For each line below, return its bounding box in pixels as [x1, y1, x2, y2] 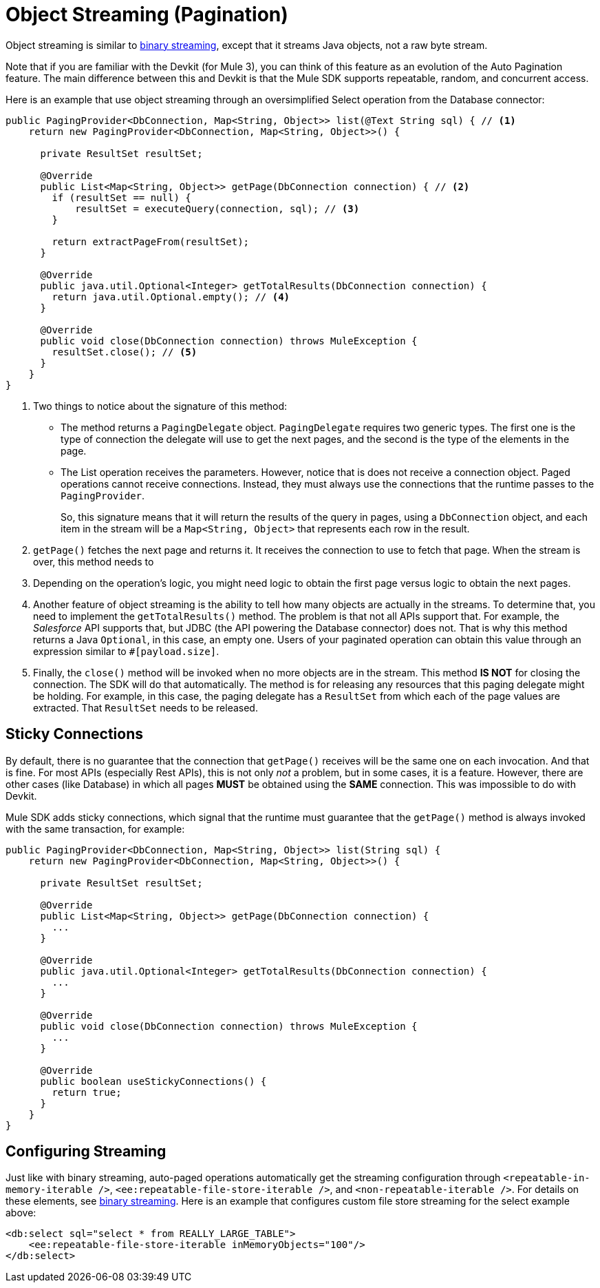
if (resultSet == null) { [52, 191, 191, 203]
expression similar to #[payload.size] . [33, 645, 219, 657]
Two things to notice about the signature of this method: [33, 399, 288, 412]
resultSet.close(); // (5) [52, 346, 197, 357]
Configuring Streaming [6, 1143, 167, 1161]
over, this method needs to [33, 555, 154, 568]
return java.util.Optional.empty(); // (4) [52, 291, 290, 302]
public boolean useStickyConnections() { [40, 1075, 267, 1087]
